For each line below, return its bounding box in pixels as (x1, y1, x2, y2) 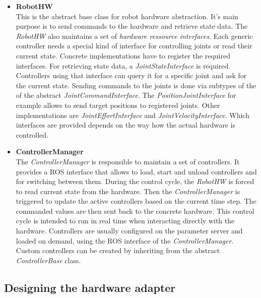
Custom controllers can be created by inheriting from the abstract (16, 245, 220, 256)
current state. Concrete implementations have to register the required (16, 50, 230, 61)
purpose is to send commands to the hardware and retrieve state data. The (16, 21, 248, 31)
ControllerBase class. (16, 255, 81, 265)
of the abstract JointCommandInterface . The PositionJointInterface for (16, 90, 236, 100)
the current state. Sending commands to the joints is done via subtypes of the (16, 80, 256, 90)
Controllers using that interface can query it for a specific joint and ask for (16, 70, 247, 81)
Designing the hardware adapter (4, 279, 176, 295)
